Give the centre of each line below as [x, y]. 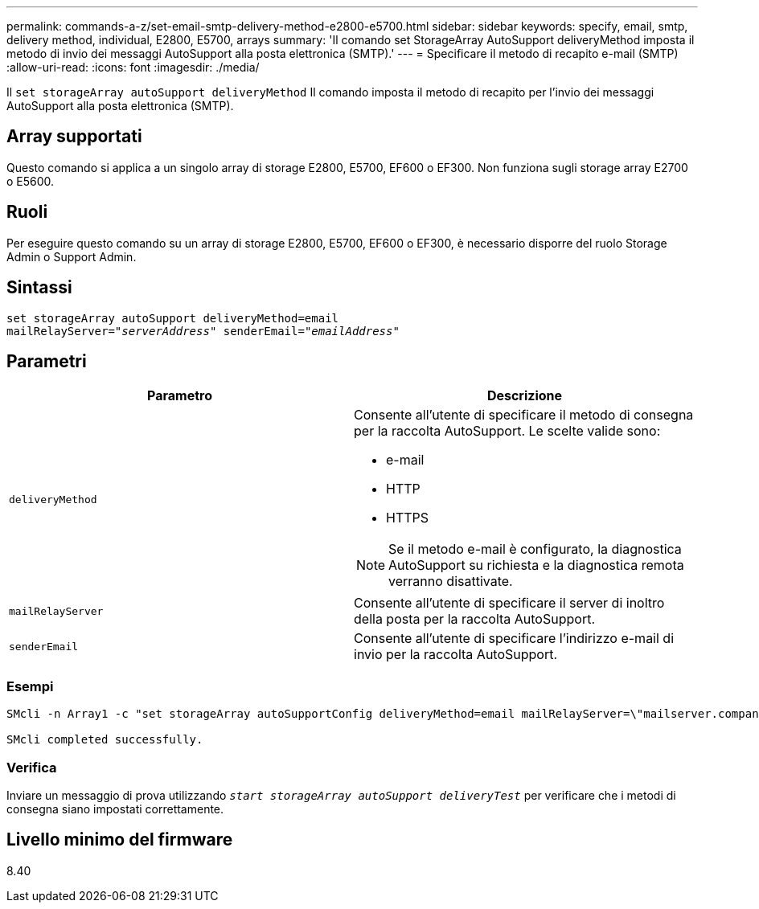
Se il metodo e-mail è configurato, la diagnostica [535, 549]
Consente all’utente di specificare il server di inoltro [509, 603]
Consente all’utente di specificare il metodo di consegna [524, 415]
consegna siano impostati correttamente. [115, 809]
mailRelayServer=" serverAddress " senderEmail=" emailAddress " [203, 331]
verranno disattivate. [451, 581]
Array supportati [74, 137]
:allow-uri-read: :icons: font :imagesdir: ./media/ [133, 67]
